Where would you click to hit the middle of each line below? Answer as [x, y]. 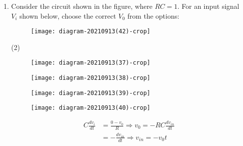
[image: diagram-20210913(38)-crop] [91, 78]
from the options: [153, 15]
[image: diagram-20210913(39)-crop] [91, 93]
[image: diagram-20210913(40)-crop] [91, 108]
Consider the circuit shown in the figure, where [82, 6]
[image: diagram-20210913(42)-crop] [91, 32]
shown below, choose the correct [68, 15]
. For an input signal [208, 6]
